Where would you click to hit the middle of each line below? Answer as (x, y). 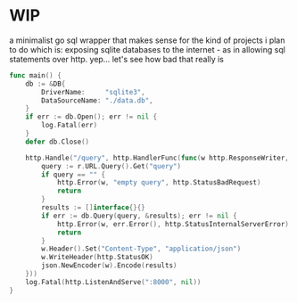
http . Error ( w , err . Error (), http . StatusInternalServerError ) (173, 224)
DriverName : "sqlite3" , (93, 92)
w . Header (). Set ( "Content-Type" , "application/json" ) (141, 249)
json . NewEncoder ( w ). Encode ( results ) (109, 266)
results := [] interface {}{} (93, 208)
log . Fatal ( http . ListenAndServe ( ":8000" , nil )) (113, 282)
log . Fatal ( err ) (70, 126)
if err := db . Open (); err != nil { (91, 117)
